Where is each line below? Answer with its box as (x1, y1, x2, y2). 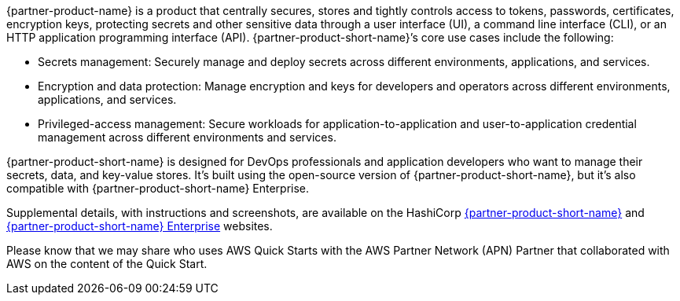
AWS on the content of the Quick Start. (6, 257, 208, 270)
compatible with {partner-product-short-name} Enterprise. (6, 182, 310, 195)
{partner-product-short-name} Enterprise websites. (6, 219, 273, 233)
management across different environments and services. (38, 130, 336, 144)
